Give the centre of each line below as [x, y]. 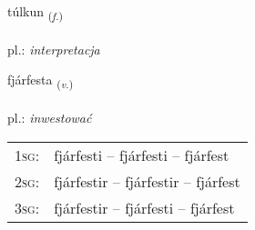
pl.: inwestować [50, 118]
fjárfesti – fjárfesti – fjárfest [142, 155]
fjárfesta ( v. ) [41, 81]
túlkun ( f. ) [36, 12]
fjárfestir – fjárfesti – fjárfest [144, 207]
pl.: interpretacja [54, 49]
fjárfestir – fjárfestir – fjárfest [147, 181]
